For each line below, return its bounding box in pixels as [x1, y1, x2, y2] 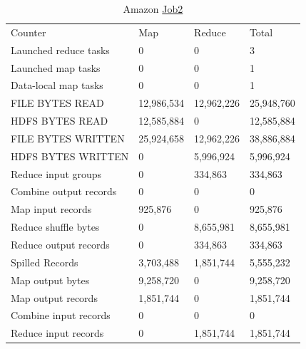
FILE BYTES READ [11, 95, 104, 110]
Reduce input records [11, 325, 104, 340]
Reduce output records [11, 236, 110, 251]
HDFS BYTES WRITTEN [11, 148, 129, 163]
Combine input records [11, 308, 111, 323]
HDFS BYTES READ [11, 113, 108, 128]
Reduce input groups [11, 166, 102, 181]
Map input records [11, 202, 92, 217]
